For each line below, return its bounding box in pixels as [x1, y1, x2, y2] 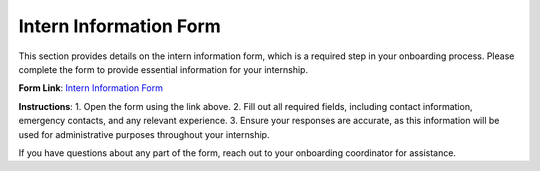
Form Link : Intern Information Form [18, 82, 164, 94]
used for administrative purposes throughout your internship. [18, 128, 270, 140]
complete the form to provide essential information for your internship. [18, 63, 309, 75]
